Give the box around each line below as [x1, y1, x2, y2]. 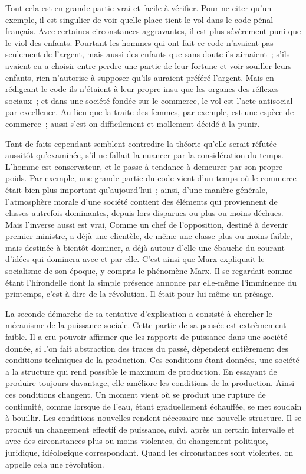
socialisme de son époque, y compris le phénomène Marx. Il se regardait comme [5, 264, 293, 277]
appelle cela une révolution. [5, 457, 104, 470]
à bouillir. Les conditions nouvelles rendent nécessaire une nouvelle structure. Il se [5, 411, 302, 424]
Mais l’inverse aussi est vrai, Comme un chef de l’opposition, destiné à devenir [5, 218, 288, 230]
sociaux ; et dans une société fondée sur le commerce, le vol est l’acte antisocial [5, 94, 293, 106]
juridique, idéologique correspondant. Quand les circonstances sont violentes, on [5, 446, 294, 458]
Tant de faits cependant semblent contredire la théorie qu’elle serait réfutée [5, 137, 277, 149]
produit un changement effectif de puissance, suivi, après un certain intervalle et [5, 423, 295, 435]
